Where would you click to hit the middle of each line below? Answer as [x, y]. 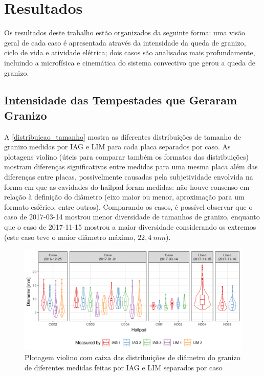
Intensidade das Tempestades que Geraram [121, 100]
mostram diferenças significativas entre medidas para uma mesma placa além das [131, 167]
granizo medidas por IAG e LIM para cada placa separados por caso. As [117, 147]
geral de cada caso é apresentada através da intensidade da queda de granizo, [125, 42]
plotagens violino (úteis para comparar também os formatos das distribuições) [126, 156]
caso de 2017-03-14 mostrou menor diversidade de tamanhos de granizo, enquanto [132, 217]
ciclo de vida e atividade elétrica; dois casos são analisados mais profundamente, [130, 52]
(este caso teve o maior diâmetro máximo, [70, 237]
